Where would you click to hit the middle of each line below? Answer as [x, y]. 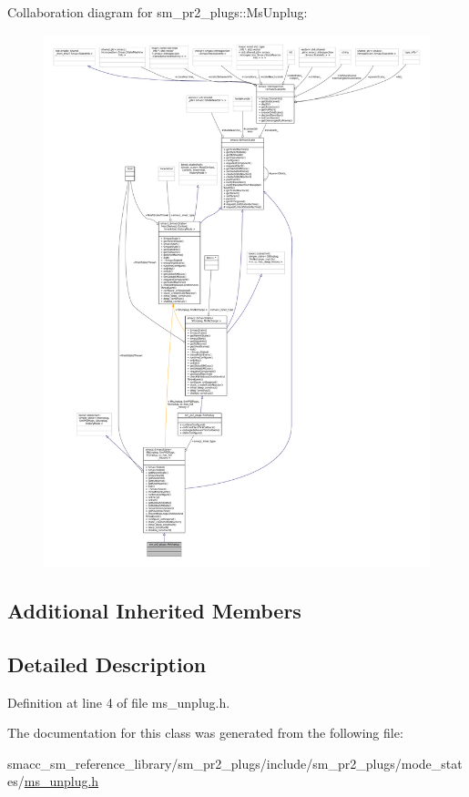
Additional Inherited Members [154, 610]
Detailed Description [107, 664]
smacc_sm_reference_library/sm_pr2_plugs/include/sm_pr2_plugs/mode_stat [235, 763]
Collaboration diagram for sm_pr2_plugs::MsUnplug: [158, 12]
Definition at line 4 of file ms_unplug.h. [119, 702]
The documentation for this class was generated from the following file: [205, 733]
